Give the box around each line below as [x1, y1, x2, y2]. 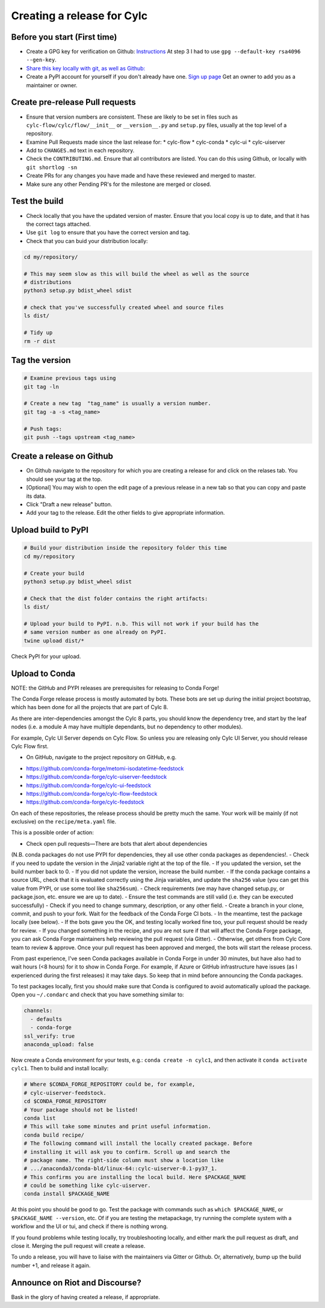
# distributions [23, 279, 72, 285]
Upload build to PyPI [11, 525, 88, 535]
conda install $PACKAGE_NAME [23, 1191, 110, 1197]
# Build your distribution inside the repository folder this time [23, 545, 227, 551]
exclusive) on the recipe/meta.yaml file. [11, 818, 117, 825]
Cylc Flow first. [11, 742, 49, 749]
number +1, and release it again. [11, 1262, 91, 1269]
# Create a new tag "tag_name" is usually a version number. [23, 400, 211, 407]
